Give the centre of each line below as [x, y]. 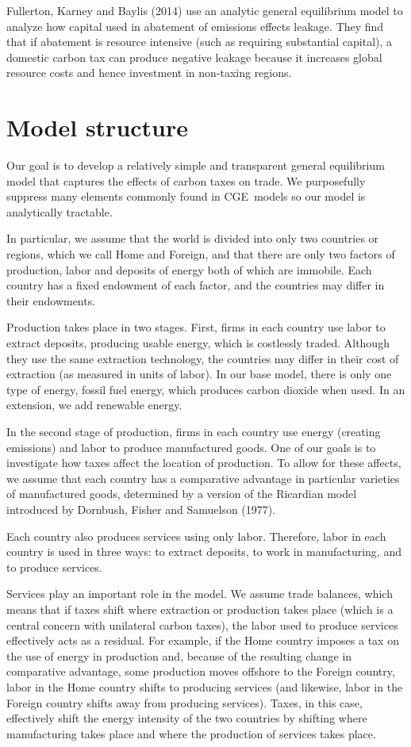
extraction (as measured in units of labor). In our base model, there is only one [199, 374]
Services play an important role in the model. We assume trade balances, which [200, 594]
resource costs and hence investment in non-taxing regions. [149, 73]
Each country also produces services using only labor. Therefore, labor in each [196, 536]
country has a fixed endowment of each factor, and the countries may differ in [196, 285]
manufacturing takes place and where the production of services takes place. [191, 733]
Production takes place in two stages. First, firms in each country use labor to [196, 327]
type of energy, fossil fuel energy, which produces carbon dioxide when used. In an [206, 389]
